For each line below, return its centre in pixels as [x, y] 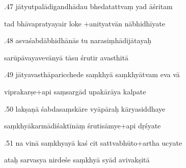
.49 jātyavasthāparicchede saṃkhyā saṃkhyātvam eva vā [92, 74]
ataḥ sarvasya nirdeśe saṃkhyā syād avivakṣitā [77, 160]
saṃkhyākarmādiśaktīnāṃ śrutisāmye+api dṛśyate [83, 126]
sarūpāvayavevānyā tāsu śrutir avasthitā [66, 57]
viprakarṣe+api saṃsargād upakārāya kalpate [75, 91]
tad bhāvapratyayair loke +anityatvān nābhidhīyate [85, 23]
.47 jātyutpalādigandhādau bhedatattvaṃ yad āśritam [88, 6]
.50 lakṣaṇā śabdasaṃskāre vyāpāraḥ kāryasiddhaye [85, 108]
